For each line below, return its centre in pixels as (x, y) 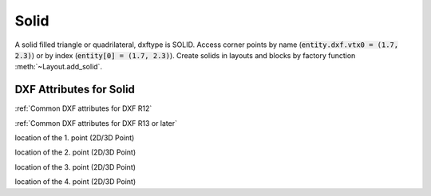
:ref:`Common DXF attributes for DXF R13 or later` (96, 123)
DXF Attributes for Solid (75, 90)
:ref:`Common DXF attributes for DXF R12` (83, 108)
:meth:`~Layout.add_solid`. (59, 67)
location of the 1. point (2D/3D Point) (75, 138)
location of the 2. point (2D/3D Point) (75, 152)
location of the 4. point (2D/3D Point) (75, 182)
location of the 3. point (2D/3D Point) (75, 167)
